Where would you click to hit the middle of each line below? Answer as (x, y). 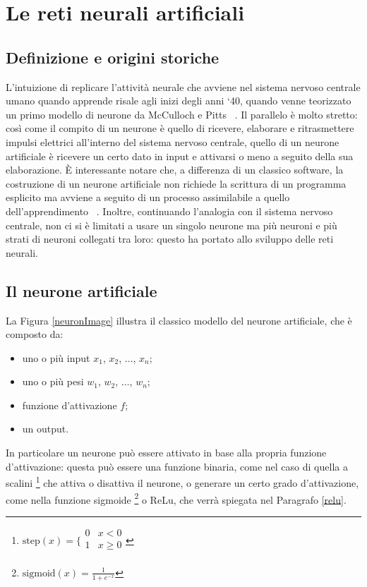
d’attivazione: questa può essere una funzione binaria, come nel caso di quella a (177, 466)
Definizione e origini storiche (113, 57)
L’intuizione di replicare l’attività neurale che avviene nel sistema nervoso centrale (183, 86)
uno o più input (56, 357)
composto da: (35, 334)
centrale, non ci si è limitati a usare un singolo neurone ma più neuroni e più (172, 225)
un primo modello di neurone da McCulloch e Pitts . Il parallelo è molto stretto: (182, 114)
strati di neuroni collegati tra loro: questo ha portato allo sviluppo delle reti (170, 239)
